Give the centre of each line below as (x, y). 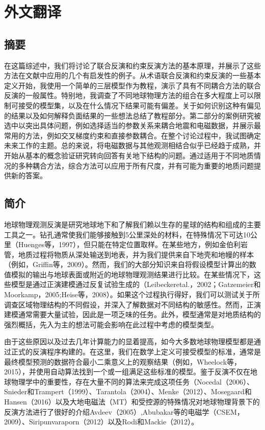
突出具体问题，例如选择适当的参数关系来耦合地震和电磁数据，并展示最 (143, 125)
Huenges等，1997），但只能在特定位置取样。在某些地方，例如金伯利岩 (133, 244)
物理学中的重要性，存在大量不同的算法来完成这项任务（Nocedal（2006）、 (132, 381)
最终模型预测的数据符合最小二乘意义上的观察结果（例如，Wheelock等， (123, 361)
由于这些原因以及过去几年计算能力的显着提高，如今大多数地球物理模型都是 (129, 341)
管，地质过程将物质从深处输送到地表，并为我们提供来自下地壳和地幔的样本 (129, 254)
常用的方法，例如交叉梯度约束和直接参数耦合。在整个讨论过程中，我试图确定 (132, 135)
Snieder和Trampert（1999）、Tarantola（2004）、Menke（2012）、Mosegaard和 (128, 391)
